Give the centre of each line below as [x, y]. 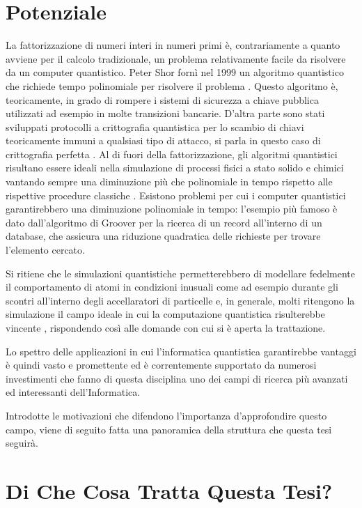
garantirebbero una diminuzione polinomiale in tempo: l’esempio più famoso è [172, 209]
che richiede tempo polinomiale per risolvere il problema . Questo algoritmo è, [172, 85]
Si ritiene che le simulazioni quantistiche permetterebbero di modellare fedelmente [180, 273]
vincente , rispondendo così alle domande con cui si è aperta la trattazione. [166, 328]
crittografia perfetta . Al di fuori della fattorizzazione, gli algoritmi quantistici [172, 154]
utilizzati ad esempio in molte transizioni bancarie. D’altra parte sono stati [165, 113]
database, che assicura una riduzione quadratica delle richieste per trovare [163, 236]
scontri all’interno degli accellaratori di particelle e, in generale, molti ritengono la [180, 300]
